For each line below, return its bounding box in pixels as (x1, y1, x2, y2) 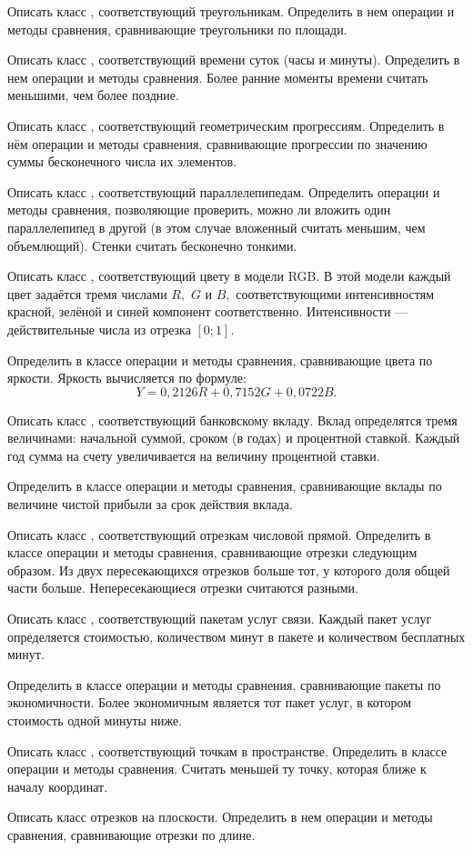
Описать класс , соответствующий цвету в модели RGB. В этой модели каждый (7, 266, 451, 285)
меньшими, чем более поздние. (7, 85, 179, 105)
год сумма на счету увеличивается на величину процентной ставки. (7, 445, 380, 465)
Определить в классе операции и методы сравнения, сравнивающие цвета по (7, 350, 433, 369)
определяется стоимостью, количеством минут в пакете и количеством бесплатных (7, 626, 466, 645)
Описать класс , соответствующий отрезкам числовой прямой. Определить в (7, 525, 431, 544)
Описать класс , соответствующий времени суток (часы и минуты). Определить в (7, 50, 460, 69)
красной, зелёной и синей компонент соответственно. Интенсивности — (7, 302, 408, 321)
